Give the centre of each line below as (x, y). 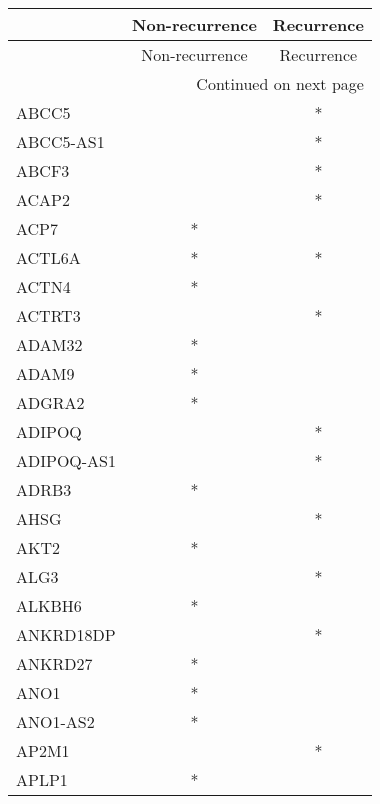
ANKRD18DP (66, 634)
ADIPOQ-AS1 (66, 460)
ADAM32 (49, 344)
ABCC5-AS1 (60, 141)
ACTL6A (48, 257)
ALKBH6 (49, 605)
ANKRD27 (54, 663)
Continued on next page (280, 83)
